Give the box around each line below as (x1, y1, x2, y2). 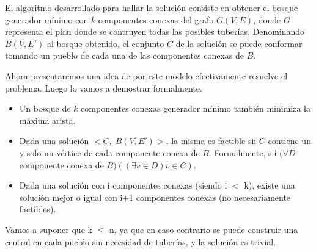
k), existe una (244, 179, 295, 192)
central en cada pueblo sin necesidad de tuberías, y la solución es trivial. (5, 235, 276, 248)
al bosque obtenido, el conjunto (46, 37, 164, 49)
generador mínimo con (5, 13, 89, 26)
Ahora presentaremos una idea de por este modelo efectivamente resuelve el (5, 69, 288, 82)
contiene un (268, 134, 311, 147)
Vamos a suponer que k (5, 223, 92, 236)
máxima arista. (19, 113, 76, 126)
